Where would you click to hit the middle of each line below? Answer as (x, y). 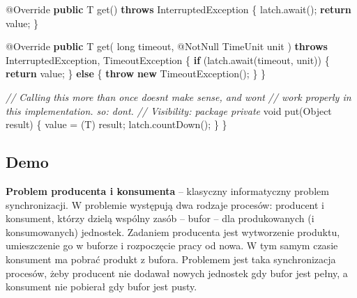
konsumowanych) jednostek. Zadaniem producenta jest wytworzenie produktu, (173, 232)
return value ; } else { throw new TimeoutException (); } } (136, 73)
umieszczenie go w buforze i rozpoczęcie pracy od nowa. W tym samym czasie (172, 245)
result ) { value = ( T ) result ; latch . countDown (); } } (116, 124)
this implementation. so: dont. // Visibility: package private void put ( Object (169, 110)
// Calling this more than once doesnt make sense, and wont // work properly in (178, 96)
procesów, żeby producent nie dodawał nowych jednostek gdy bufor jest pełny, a (177, 273)
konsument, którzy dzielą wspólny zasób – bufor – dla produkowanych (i (160, 218)
